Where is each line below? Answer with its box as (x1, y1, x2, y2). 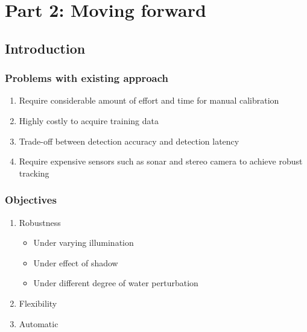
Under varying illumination (33, 236, 134, 249)
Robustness (19, 216, 61, 228)
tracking (19, 166, 49, 179)
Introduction (5, 39, 86, 57)
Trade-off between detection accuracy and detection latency (19, 134, 239, 147)
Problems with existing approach (5, 70, 169, 86)
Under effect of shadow (33, 256, 118, 269)
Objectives (5, 192, 57, 207)
